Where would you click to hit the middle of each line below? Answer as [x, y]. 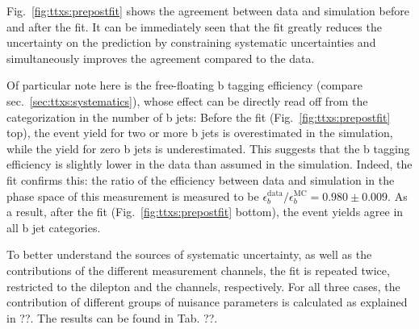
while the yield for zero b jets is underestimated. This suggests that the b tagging [208, 148]
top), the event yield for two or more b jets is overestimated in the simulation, [200, 133]
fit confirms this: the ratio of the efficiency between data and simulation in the [201, 179]
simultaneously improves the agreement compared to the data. [161, 58]
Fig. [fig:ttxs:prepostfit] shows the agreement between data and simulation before [208, 10]
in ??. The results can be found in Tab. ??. [112, 317]
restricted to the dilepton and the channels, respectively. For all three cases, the [203, 286]
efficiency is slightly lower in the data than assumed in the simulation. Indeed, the [209, 164]
